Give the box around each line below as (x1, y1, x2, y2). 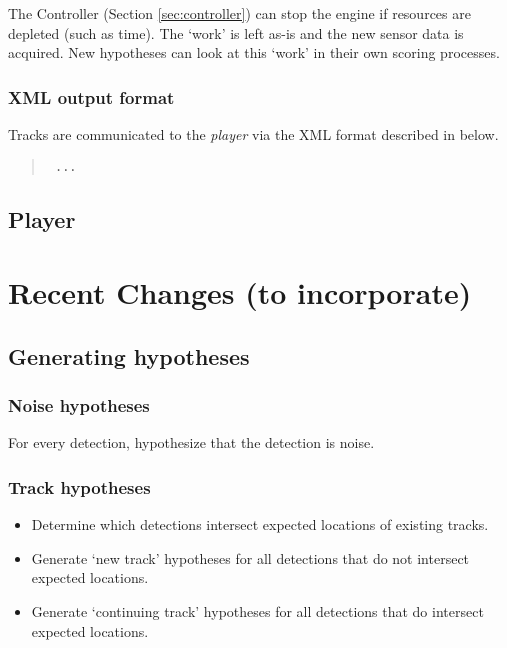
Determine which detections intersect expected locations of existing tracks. (31, 514, 489, 535)
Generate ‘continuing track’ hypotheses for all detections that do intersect (31, 601, 484, 621)
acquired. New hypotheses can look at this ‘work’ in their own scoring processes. (8, 42, 500, 63)
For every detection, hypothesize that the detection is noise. (8, 432, 375, 453)
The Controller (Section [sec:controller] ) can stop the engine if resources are (8, 3, 471, 23)
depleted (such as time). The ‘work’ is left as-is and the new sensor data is (8, 22, 464, 43)
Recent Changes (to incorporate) (8, 272, 472, 313)
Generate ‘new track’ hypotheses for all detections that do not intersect (31, 547, 470, 568)
